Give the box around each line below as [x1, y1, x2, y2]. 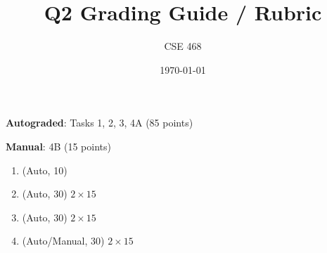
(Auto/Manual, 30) [22, 233, 105, 248]
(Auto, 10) [22, 162, 68, 177]
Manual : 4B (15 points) [6, 138, 111, 153]
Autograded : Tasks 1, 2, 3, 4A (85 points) [6, 115, 193, 130]
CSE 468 [164, 39, 202, 53]
